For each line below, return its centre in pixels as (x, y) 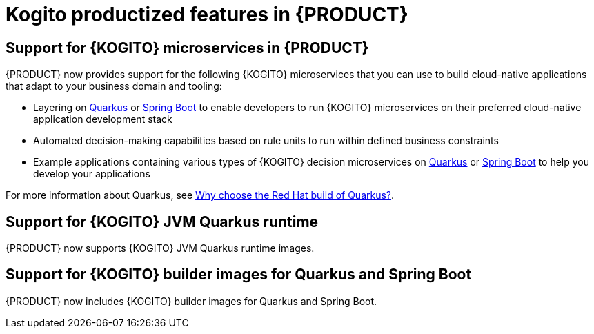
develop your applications (92, 174)
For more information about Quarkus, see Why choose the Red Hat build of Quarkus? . (200, 195)
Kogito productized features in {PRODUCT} (207, 14)
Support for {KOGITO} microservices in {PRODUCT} (187, 48)
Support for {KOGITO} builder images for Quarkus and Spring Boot (239, 275)
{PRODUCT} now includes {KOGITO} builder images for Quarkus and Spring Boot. (191, 301)
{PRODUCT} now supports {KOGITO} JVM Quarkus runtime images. (160, 248)
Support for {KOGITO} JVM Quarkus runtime (162, 222)
